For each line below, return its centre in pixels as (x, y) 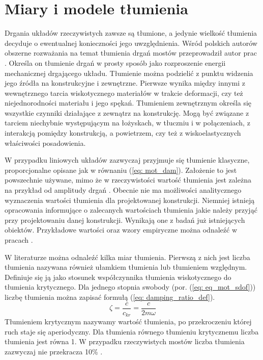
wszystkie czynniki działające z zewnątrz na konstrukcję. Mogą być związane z (127, 112)
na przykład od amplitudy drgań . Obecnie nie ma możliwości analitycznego (123, 190)
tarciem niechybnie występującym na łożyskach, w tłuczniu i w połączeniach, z (127, 123)
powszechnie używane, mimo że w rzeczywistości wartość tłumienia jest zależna (128, 180)
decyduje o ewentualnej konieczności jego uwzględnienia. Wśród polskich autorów (131, 43)
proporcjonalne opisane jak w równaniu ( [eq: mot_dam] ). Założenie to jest (121, 170)
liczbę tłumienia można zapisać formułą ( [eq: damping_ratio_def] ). (110, 297)
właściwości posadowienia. (45, 143)
